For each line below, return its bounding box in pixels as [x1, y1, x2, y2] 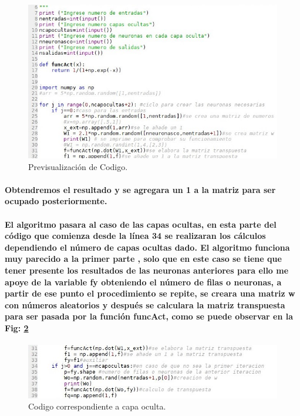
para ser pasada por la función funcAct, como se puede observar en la [5, 310, 294, 322]
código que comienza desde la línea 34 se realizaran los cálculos [5, 229, 266, 242]
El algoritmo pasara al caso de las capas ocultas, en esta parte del [5, 218, 277, 230]
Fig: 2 [5, 321, 29, 334]
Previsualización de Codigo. [28, 160, 128, 172]
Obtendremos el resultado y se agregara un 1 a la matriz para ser [5, 183, 276, 195]
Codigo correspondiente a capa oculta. [28, 400, 166, 412]
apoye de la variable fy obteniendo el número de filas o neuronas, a [5, 275, 282, 288]
